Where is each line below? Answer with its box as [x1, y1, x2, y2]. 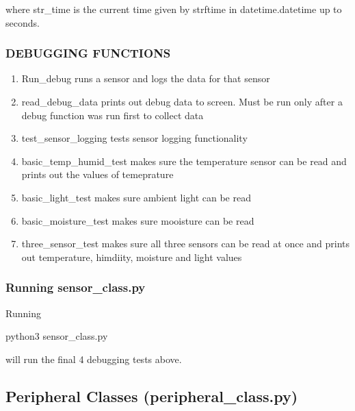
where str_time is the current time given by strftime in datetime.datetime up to [5, 2, 342, 16]
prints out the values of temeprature [21, 167, 174, 182]
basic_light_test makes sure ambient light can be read [21, 190, 251, 204]
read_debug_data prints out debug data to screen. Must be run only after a [21, 95, 343, 108]
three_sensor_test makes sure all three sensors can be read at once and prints [21, 236, 350, 251]
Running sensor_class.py [5, 279, 146, 296]
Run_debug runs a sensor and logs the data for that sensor [21, 71, 270, 86]
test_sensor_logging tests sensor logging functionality [21, 131, 248, 145]
